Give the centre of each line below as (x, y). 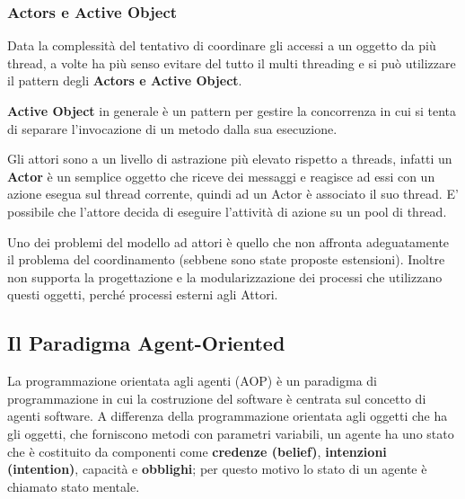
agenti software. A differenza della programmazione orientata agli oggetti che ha (228, 416)
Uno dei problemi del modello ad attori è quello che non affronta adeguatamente (228, 241)
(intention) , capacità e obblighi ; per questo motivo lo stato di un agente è (217, 469)
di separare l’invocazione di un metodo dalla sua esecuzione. (172, 128)
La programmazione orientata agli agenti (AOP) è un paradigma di (193, 381)
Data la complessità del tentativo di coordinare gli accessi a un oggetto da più (222, 45)
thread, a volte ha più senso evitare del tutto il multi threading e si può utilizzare (232, 62)
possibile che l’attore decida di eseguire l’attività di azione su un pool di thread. (227, 211)
